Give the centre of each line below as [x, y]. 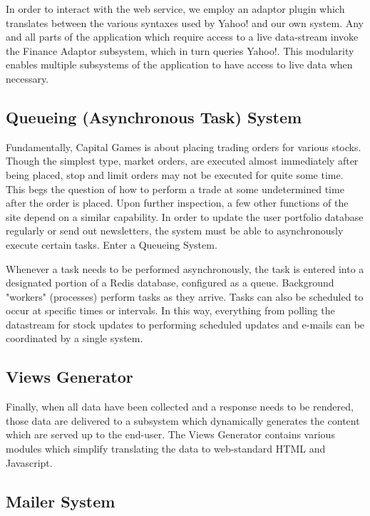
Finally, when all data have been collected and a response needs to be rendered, [180, 407]
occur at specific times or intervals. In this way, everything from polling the [170, 310]
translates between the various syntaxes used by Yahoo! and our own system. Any [185, 22]
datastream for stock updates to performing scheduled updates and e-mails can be [185, 324]
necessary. [27, 78]
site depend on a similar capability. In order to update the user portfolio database [185, 216]
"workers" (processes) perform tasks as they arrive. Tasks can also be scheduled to [185, 296]
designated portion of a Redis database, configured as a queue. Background [170, 283]
